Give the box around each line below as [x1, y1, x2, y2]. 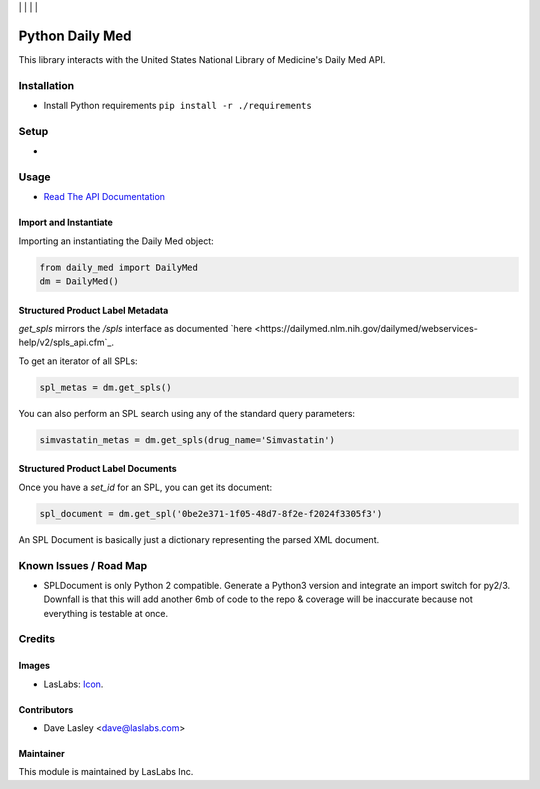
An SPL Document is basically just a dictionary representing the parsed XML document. [18, 533, 380, 545]
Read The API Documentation [43, 191, 165, 203]
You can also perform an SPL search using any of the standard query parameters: [18, 407, 355, 419]
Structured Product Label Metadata [18, 304, 169, 316]
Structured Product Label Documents [18, 463, 177, 475]
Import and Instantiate [18, 216, 114, 229]
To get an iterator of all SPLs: [18, 355, 139, 367]
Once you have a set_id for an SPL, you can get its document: [18, 481, 273, 493]
